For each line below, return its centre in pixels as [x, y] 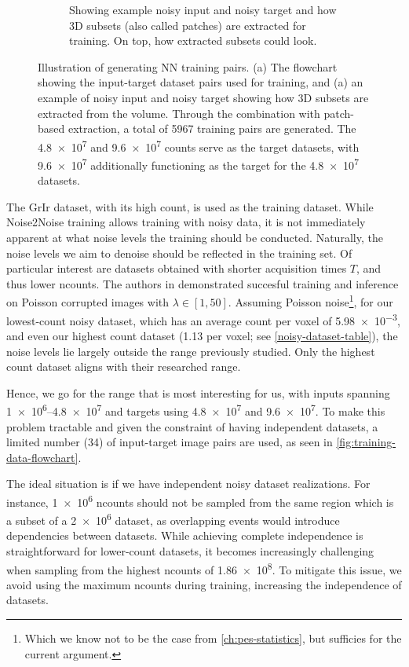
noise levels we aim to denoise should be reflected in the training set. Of [179, 253]
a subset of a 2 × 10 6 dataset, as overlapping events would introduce [173, 519]
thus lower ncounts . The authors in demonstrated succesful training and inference [203, 283]
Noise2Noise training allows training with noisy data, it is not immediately [186, 222]
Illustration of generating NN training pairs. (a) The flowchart [188, 66]
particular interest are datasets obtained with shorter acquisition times [177, 268]
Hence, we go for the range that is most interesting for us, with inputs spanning [198, 392]
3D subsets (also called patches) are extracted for [188, 25]
